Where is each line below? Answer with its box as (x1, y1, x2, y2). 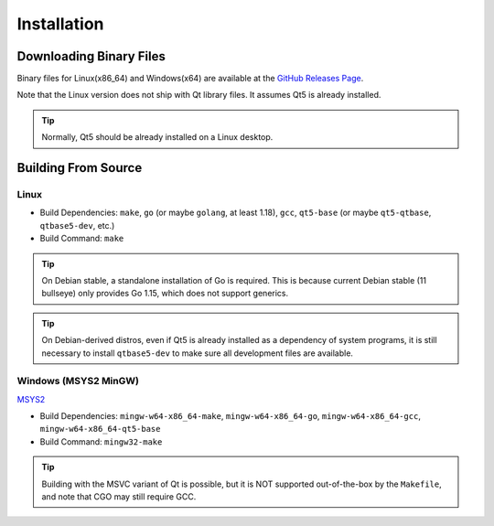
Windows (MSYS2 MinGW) (16, 375, 139, 388)
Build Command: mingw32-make (39, 435, 163, 447)
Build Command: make (39, 233, 124, 244)
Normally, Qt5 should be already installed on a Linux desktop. (41, 132, 274, 143)
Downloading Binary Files (16, 48, 166, 64)
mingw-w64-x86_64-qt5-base (39, 424, 161, 435)
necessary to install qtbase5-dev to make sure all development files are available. (41, 348, 354, 359)
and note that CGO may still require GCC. (41, 491, 197, 502)
